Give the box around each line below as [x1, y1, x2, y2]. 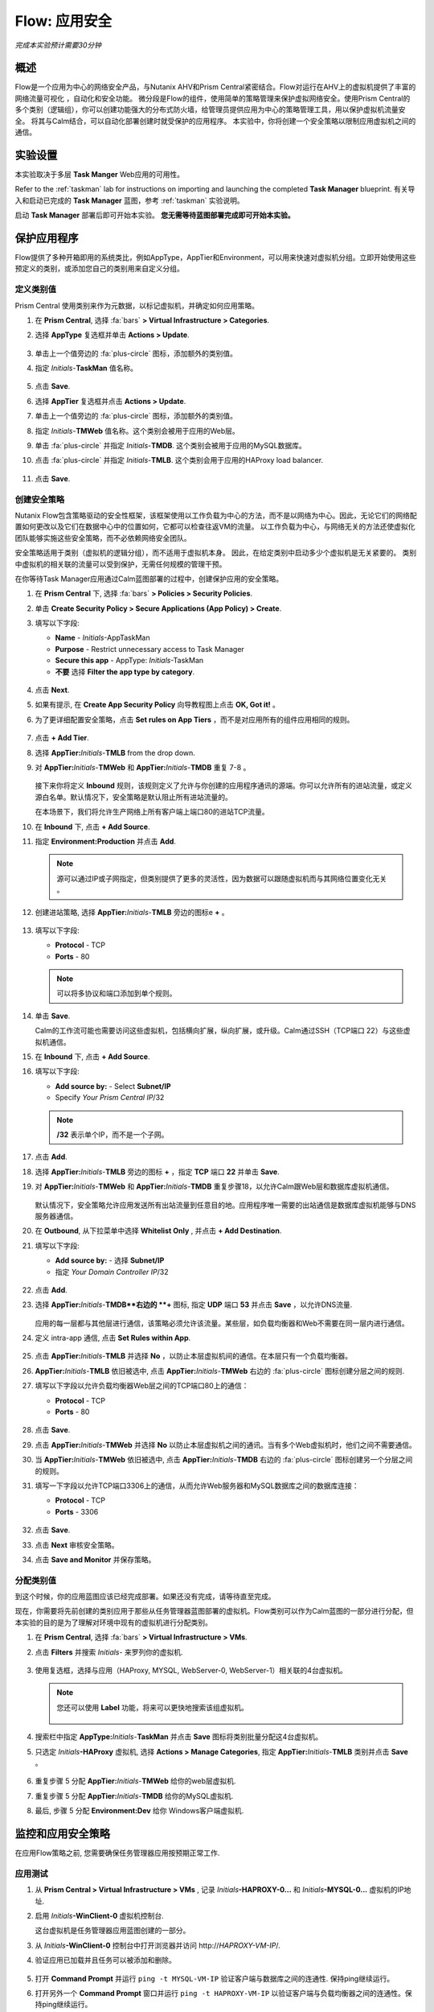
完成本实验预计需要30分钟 [14, 40, 102, 50]
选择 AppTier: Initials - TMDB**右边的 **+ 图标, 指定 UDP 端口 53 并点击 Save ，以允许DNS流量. [35, 1300, 353, 1309]
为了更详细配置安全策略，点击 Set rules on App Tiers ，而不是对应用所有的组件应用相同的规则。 [35, 715, 354, 724]
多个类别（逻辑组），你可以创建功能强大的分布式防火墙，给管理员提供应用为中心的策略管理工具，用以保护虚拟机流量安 [14, 105, 406, 114]
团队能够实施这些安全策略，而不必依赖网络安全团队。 [14, 533, 191, 542]
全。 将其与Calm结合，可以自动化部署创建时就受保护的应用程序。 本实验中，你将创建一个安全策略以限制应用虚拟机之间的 [14, 116, 416, 126]
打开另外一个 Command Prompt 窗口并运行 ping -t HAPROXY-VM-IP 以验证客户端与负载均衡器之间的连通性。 [35, 1988, 406, 1998]
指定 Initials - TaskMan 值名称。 [35, 363, 138, 373]
